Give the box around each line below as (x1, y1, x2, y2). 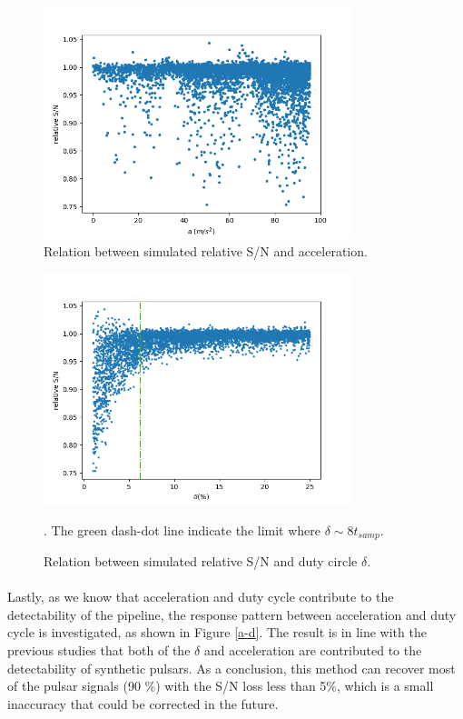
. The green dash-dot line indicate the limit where (44, 520, 321, 539)
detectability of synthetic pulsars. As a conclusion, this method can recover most (7, 658, 456, 677)
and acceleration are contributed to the (203, 640, 422, 659)
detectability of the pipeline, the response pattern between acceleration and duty (7, 604, 457, 624)
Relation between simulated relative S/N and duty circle (44, 552, 358, 571)
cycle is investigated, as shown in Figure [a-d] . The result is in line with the (7, 623, 427, 642)
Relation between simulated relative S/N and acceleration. (44, 241, 368, 260)
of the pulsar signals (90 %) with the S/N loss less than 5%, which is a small (7, 676, 434, 695)
